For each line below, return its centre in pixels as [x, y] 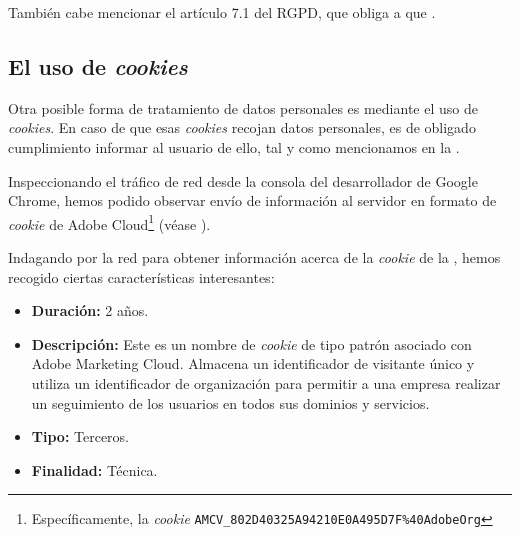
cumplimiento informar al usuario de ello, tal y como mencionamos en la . [234, 146]
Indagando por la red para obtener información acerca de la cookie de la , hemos [254, 257]
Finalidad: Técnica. [94, 469]
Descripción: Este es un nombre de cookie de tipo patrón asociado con [251, 343]
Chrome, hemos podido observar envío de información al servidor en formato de [252, 200]
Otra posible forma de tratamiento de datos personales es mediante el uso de [243, 107]
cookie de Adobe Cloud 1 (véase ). [109, 222]
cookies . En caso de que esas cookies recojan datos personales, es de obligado [242, 127]
